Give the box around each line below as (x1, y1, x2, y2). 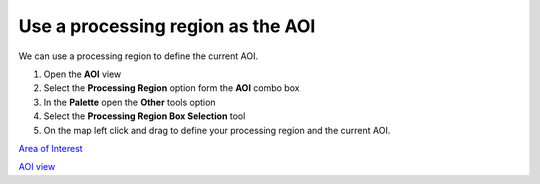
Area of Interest (18, 142, 84, 154)
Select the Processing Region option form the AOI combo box (43, 82, 300, 94)
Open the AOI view (43, 68, 122, 80)
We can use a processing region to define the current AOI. (18, 50, 259, 62)
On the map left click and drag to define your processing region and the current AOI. (43, 124, 391, 136)
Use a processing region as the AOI (18, 15, 316, 37)
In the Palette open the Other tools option (43, 96, 216, 108)
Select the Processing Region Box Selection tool (43, 110, 246, 122)
